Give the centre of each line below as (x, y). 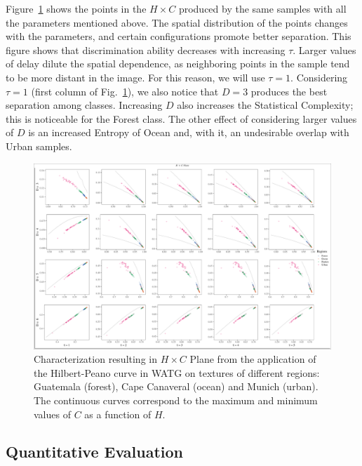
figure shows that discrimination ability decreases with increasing (146, 49)
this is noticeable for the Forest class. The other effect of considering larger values (181, 118)
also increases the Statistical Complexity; (265, 105)
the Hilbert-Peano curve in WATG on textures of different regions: (177, 372)
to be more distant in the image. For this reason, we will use (135, 77)
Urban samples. (39, 146)
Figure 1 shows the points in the (76, 8)
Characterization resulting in (95, 359)
